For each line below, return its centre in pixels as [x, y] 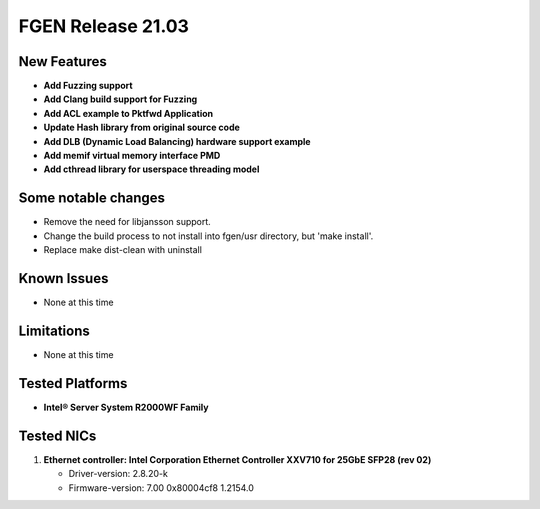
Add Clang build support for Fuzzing [120, 99]
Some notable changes [91, 198]
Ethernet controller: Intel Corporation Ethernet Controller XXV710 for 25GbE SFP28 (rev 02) [237, 459]
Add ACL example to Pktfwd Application [128, 113]
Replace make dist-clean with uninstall [122, 250]
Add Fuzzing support [88, 86]
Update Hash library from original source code [141, 127]
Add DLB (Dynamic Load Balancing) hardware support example [177, 141]
